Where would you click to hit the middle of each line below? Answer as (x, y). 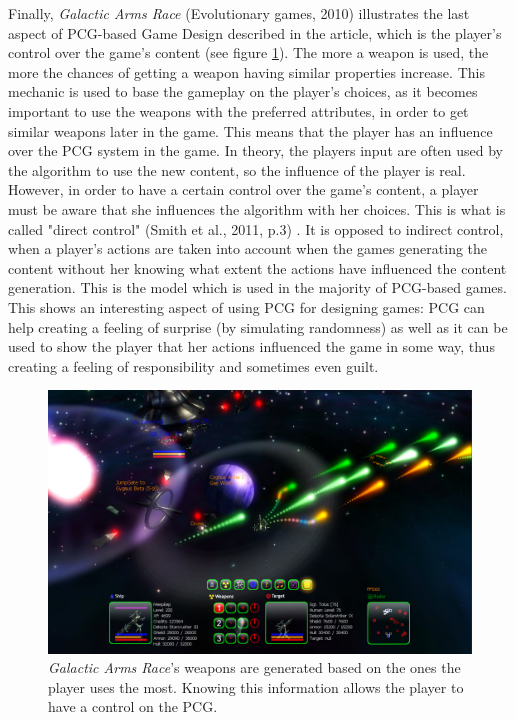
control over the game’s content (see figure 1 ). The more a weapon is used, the (248, 52)
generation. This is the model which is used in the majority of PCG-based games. (257, 287)
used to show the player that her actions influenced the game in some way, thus (251, 346)
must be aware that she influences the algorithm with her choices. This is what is (257, 208)
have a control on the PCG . (133, 706)
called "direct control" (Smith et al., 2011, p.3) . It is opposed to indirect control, (256, 228)
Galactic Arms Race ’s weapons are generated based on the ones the (254, 667)
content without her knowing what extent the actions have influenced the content (257, 267)
